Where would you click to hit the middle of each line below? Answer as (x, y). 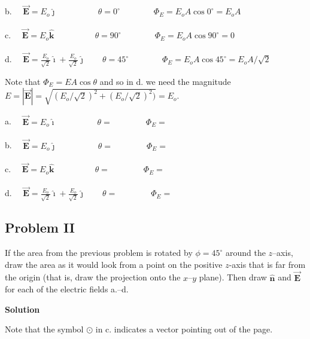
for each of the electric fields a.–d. (67, 289)
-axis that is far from (267, 264)
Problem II (40, 227)
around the (245, 253)
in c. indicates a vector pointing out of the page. (184, 329)
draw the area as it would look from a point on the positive (114, 264)
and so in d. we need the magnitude (165, 81)
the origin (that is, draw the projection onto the (93, 277)
